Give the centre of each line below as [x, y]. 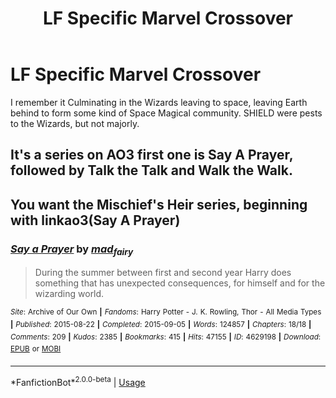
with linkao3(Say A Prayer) [95, 220]
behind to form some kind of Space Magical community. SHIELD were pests [166, 113]
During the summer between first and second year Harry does [163, 273]
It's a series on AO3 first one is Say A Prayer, [152, 155]
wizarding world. [69, 294]
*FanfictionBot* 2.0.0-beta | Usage [78, 381]
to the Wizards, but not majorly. [75, 123]
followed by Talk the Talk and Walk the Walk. [151, 170]
